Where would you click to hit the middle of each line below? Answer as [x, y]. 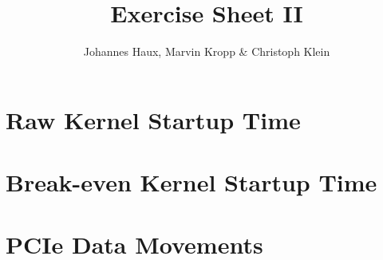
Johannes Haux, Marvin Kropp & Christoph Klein [207, 51]
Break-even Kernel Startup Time [191, 182]
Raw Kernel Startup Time [153, 119]
